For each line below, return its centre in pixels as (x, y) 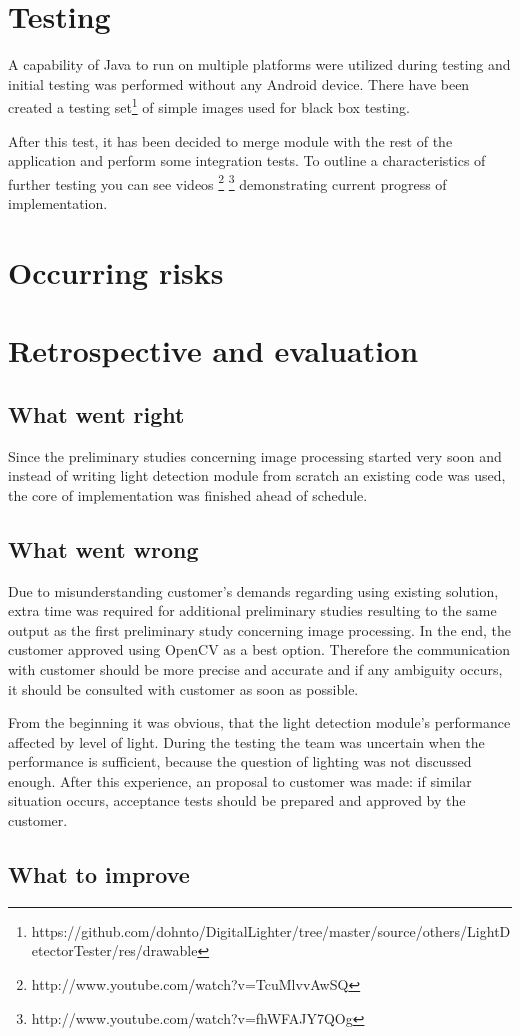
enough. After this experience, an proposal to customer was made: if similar (240, 780)
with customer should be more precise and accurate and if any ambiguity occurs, (255, 668)
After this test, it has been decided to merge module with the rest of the (230, 140)
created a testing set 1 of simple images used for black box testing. (209, 105)
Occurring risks (116, 271)
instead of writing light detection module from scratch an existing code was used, (257, 475)
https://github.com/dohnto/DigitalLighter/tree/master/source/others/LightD (271, 930)
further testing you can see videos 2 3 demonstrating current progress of (227, 182)
